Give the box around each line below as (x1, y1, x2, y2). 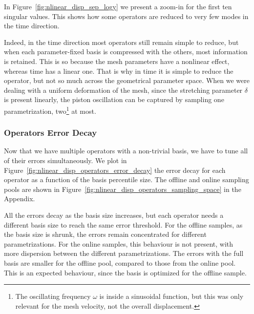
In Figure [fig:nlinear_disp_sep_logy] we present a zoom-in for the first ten (4, 1, 232, 11)
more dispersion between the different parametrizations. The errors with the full (4, 248, 244, 258)
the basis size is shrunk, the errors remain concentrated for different (4, 229, 207, 239)
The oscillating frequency (15, 291, 91, 301)
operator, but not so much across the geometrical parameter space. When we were (4, 75, 250, 85)
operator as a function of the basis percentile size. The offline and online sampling (4, 174, 249, 185)
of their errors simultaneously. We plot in (4, 155, 127, 165)
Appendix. (4, 193, 35, 204)
